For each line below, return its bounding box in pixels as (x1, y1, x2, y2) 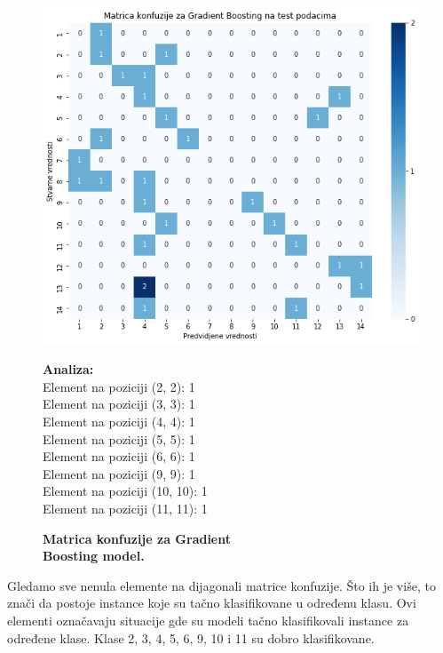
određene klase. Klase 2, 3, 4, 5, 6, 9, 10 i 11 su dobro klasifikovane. (7, 628, 375, 647)
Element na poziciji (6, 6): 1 (43, 447, 195, 466)
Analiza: (43, 360, 94, 378)
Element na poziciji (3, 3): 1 (43, 394, 195, 413)
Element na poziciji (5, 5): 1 (43, 429, 195, 448)
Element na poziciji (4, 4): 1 (43, 411, 195, 430)
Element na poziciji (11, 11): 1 (43, 498, 208, 517)
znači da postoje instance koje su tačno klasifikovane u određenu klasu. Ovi (7, 593, 416, 612)
